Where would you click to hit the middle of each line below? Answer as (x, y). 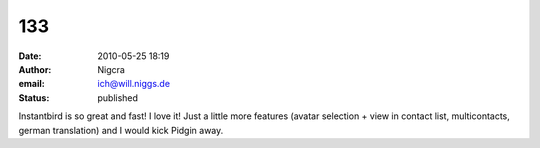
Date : (30, 56)
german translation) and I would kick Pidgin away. (121, 130)
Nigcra (111, 69)
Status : (34, 97)
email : (31, 84)
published (118, 97)
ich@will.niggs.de (133, 84)
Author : (35, 69)
